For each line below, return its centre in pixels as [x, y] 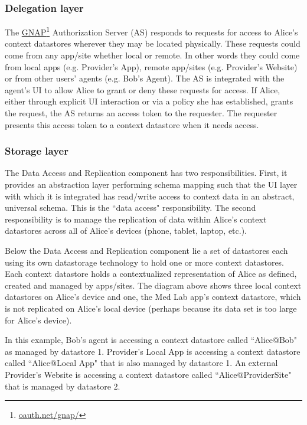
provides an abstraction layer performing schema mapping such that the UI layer [151, 184]
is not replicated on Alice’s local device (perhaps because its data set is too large [151, 308]
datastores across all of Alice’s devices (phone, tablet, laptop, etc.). [126, 231]
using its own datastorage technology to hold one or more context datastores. [145, 262]
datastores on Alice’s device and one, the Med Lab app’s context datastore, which [153, 297]
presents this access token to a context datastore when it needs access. [132, 124]
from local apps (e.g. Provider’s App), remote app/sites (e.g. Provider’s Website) [151, 66]
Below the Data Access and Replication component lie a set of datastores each [146, 250]
